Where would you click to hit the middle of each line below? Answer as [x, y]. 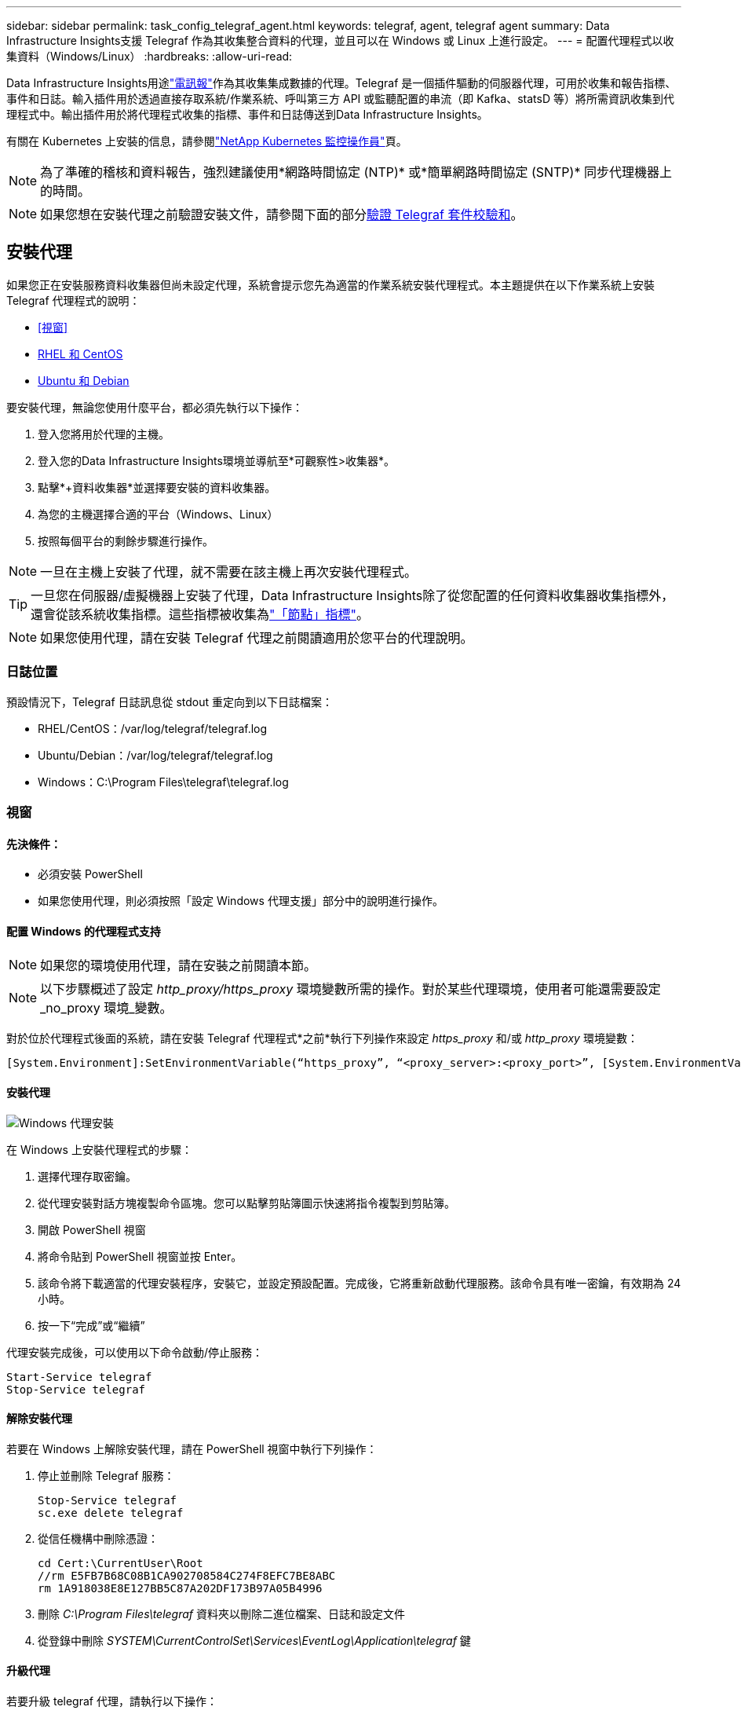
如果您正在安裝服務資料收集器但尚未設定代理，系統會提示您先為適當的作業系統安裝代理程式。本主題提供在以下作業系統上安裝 [330, 284]
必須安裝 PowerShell [90, 874]
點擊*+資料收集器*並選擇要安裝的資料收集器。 [157, 487]
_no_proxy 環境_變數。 [106, 1008]
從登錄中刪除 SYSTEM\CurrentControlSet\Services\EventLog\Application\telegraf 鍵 [254, 1640]
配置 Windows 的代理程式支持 [84, 931]
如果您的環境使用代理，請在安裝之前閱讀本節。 [179, 966]
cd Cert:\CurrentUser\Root [120, 1563]
